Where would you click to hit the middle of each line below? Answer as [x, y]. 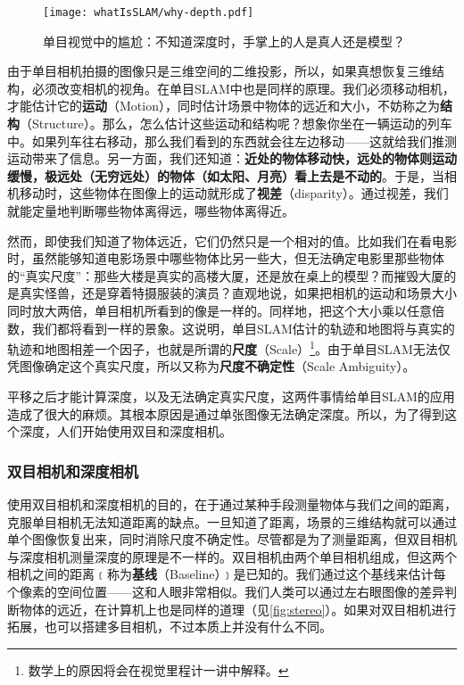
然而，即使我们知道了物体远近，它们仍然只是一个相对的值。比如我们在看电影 [232, 240]
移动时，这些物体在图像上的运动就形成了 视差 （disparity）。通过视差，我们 [234, 193]
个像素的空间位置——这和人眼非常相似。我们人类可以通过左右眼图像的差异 [226, 591]
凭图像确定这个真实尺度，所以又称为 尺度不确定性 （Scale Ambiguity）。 [211, 366]
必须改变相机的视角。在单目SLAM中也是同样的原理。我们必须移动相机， [243, 88]
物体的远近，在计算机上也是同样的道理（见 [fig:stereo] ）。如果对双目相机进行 [238, 609]
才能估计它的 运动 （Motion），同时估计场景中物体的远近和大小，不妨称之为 [224, 106]
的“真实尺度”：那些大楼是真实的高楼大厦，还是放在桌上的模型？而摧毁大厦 [226, 275]
